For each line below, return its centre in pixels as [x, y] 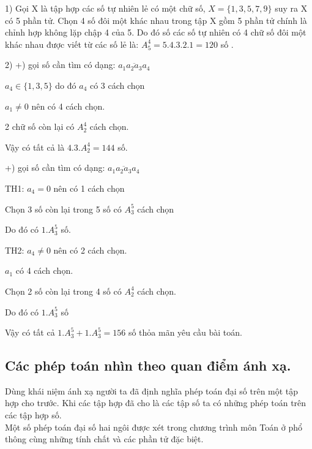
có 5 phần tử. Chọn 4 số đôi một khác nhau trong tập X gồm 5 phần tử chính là [156, 20]
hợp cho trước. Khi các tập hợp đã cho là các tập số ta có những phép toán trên [156, 403]
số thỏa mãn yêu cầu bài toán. [185, 332]
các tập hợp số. [33, 415]
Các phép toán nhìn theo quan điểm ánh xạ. [148, 365]
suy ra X [291, 8]
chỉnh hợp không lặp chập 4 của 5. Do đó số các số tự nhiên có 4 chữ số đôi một [156, 32]
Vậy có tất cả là [35, 147]
